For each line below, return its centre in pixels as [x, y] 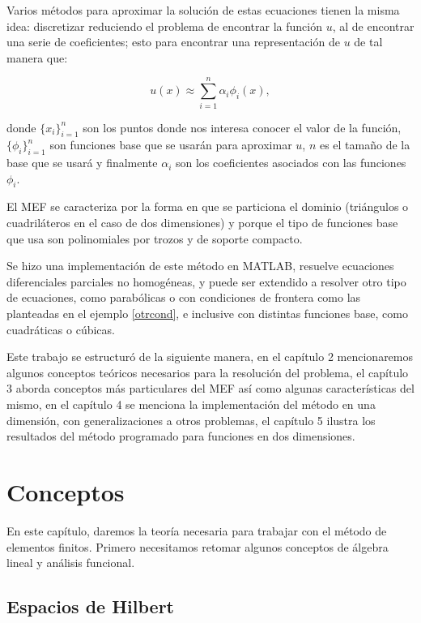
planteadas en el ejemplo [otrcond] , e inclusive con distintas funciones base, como [207, 314]
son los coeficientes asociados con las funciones [291, 163]
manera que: [37, 57]
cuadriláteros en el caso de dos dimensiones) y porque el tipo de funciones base [202, 223]
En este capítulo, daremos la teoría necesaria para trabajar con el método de [197, 530]
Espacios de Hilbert [90, 606]
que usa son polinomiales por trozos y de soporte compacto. [155, 238]
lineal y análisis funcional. [71, 563]
